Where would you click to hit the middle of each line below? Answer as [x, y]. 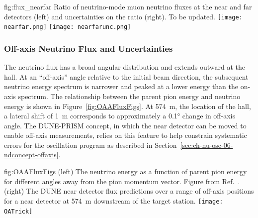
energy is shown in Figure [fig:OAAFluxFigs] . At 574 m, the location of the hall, [128, 106]
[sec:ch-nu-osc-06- [207, 145]
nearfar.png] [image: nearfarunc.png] [68, 27]
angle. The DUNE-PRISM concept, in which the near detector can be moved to [125, 125]
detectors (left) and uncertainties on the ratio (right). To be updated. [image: [123, 16]
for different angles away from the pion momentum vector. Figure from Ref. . [122, 181]
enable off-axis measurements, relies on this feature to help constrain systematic [126, 135]
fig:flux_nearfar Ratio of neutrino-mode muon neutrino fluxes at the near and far [128, 6]
